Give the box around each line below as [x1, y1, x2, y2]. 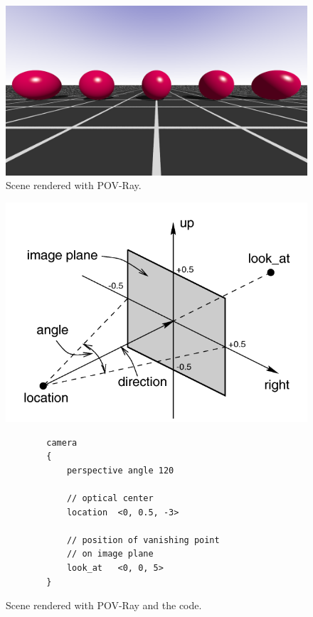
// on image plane [66, 549, 154, 559]
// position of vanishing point [66, 535, 220, 545]
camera [46, 437, 78, 448]
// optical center [66, 493, 154, 504]
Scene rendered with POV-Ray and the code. [6, 598, 202, 613]
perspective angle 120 [66, 465, 174, 476]
